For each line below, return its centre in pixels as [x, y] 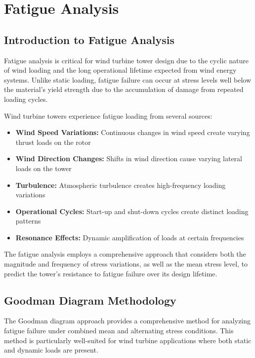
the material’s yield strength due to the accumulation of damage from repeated [124, 89]
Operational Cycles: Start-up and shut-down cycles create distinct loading [132, 211]
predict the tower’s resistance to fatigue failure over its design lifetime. [111, 273]
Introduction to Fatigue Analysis [89, 39]
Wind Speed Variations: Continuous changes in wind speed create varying [133, 132]
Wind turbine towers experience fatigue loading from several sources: [108, 115]
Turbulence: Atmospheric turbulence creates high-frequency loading [121, 185]
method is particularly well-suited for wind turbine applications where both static [128, 340]
